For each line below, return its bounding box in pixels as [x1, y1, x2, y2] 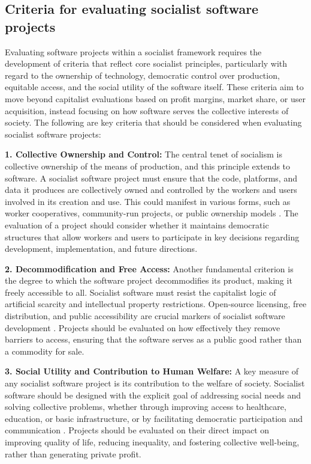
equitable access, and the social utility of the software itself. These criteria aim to [5, 81, 304, 93]
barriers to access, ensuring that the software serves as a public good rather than [5, 333, 302, 346]
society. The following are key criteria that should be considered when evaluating [5, 116, 302, 129]
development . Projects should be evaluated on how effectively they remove [5, 321, 280, 334]
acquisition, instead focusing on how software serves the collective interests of [5, 104, 289, 117]
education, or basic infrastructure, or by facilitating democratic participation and [5, 412, 303, 424]
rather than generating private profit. [5, 447, 141, 460]
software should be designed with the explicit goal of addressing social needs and [5, 388, 301, 401]
